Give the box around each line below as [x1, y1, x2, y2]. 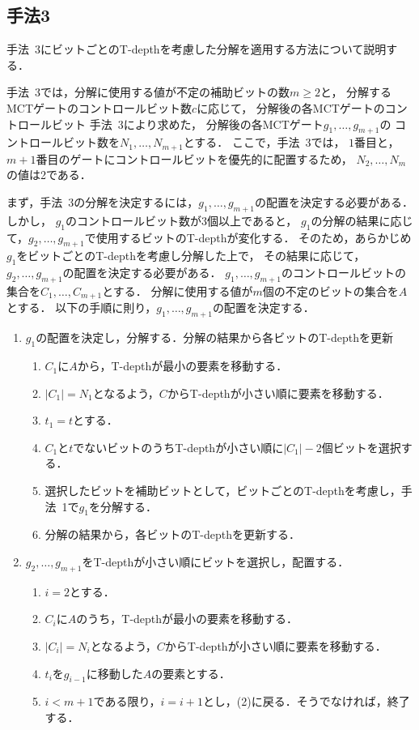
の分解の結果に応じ [311, 211, 413, 228]
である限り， [93, 693, 161, 710]
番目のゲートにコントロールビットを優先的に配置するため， [36, 150, 353, 167]
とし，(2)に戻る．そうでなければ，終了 [202, 693, 410, 710]
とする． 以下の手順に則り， [6, 299, 157, 316]
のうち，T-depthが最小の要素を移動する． [76, 610, 298, 627]
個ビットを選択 [321, 438, 401, 455]
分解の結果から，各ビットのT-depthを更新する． [44, 526, 300, 543]
